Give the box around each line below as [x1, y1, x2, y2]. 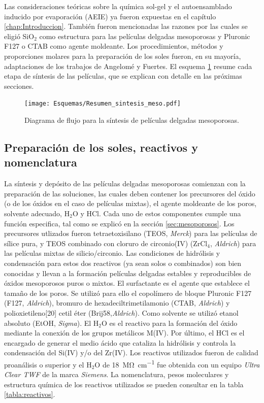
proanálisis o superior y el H [4, 359, 92, 370]
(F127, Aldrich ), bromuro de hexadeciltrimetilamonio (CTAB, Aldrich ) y [4, 297, 230, 308]
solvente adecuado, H [4, 208, 70, 218]
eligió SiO [4, 30, 35, 41]
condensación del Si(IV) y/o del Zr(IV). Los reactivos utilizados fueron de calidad [4, 347, 258, 358]
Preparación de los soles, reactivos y [4, 139, 198, 155]
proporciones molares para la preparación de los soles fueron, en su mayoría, [4, 50, 241, 61]
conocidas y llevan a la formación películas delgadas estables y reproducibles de [4, 267, 251, 278]
